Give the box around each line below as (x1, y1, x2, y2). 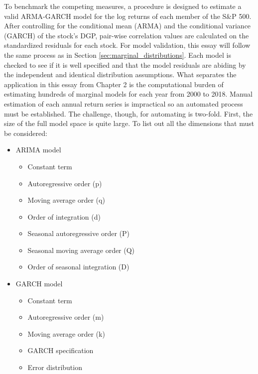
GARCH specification (27, 345, 94, 356)
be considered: (4, 127, 47, 138)
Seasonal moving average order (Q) (27, 245, 135, 255)
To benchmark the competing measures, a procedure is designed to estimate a (4, 1, 242, 11)
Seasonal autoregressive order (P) (27, 228, 129, 239)
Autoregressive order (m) (27, 312, 104, 322)
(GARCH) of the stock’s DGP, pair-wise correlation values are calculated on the (4, 30, 249, 40)
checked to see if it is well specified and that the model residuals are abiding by (4, 59, 246, 70)
